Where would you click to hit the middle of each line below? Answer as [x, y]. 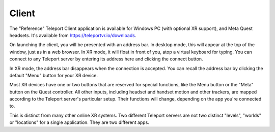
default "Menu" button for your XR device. [54, 75]
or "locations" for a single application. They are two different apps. [79, 122]
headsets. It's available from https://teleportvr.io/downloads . [73, 35]
